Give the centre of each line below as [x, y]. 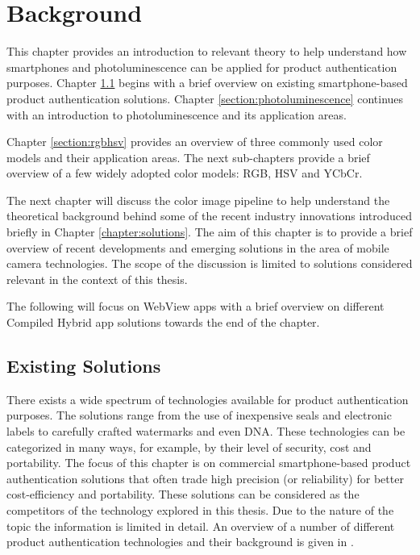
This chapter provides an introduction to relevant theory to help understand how [207, 51]
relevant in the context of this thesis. [97, 279]
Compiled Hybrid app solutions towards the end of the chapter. [163, 322]
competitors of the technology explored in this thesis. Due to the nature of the [200, 509]
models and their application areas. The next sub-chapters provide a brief [188, 157]
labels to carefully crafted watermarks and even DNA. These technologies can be [206, 431]
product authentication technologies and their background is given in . [180, 542]
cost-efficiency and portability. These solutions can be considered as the [183, 494]
